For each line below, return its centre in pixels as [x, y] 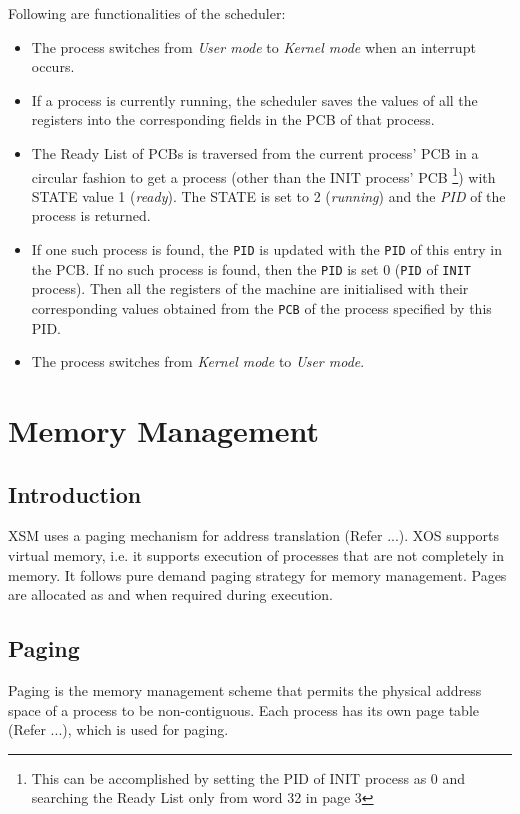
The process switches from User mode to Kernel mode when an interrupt [253, 46]
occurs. [53, 66]
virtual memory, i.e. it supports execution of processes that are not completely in [256, 554]
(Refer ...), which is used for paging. [118, 729]
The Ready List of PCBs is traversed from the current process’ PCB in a [255, 152]
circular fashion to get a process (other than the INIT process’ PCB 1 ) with [263, 175]
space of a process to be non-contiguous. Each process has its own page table [244, 709]
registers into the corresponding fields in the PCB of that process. [233, 119]
